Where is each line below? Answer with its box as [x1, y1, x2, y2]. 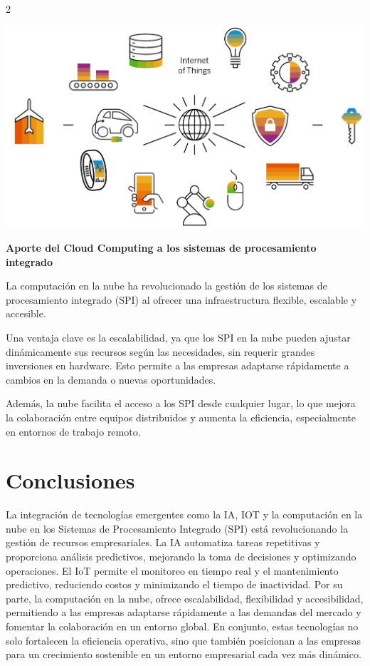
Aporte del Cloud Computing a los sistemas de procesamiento [6, 240, 317, 255]
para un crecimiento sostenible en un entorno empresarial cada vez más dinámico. [6, 647, 361, 662]
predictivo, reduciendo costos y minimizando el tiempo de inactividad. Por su [6, 577, 343, 592]
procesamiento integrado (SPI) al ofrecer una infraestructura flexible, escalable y [6, 292, 357, 307]
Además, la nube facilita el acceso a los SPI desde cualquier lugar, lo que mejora [6, 396, 356, 411]
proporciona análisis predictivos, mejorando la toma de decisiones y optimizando [6, 549, 356, 563]
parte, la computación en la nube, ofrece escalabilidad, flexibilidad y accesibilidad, [6, 590, 364, 605]
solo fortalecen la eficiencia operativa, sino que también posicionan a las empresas [6, 632, 361, 647]
